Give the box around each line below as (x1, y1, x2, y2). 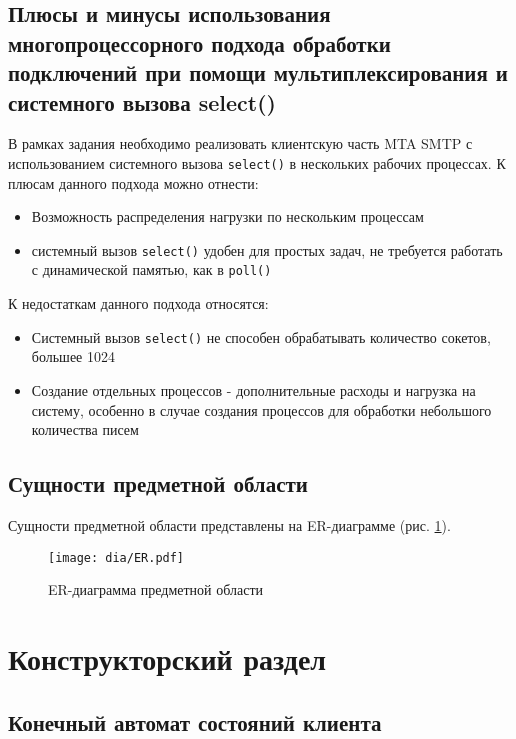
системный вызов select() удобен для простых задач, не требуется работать (31, 239, 503, 260)
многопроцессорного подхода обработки (8, 27, 391, 58)
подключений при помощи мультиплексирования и (8, 57, 508, 88)
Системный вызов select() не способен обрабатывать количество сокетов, (31, 326, 491, 347)
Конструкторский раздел (8, 637, 327, 678)
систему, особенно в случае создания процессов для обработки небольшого (31, 399, 492, 420)
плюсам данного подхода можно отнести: (8, 172, 259, 193)
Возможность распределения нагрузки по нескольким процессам (31, 206, 424, 227)
